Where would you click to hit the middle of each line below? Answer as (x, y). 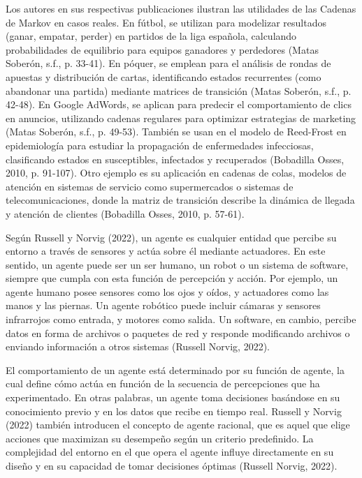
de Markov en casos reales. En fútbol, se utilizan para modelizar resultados (166, 22)
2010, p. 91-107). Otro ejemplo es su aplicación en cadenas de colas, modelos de (176, 173)
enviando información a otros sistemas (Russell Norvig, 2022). (138, 346)
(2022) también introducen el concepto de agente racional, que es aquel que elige (178, 425)
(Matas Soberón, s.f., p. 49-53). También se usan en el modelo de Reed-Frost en (176, 132)
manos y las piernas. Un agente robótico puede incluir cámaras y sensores (163, 305)
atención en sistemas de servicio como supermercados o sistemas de (150, 186)
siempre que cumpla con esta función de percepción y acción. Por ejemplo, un (172, 278)
